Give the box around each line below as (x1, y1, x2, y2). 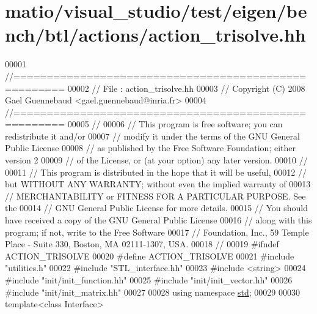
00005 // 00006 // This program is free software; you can (67, 118, 283, 130)
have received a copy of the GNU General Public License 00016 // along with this (5, 214, 312, 226)
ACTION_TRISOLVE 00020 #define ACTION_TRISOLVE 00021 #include (5, 249, 294, 262)
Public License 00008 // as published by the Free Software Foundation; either (5, 141, 296, 154)
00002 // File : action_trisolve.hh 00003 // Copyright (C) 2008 (67, 81, 305, 94)
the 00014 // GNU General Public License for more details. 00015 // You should (5, 201, 308, 214)
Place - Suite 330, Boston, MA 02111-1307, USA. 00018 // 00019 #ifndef (5, 237, 279, 250)
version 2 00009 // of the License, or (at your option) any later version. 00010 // (5, 154, 308, 166)
